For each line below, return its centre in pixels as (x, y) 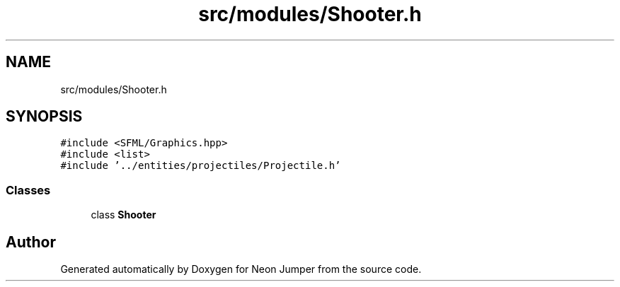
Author (31, 242)
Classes (28, 190)
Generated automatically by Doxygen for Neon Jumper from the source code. (241, 269)
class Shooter (124, 215)
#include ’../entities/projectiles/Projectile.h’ (201, 166)
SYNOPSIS (44, 117)
